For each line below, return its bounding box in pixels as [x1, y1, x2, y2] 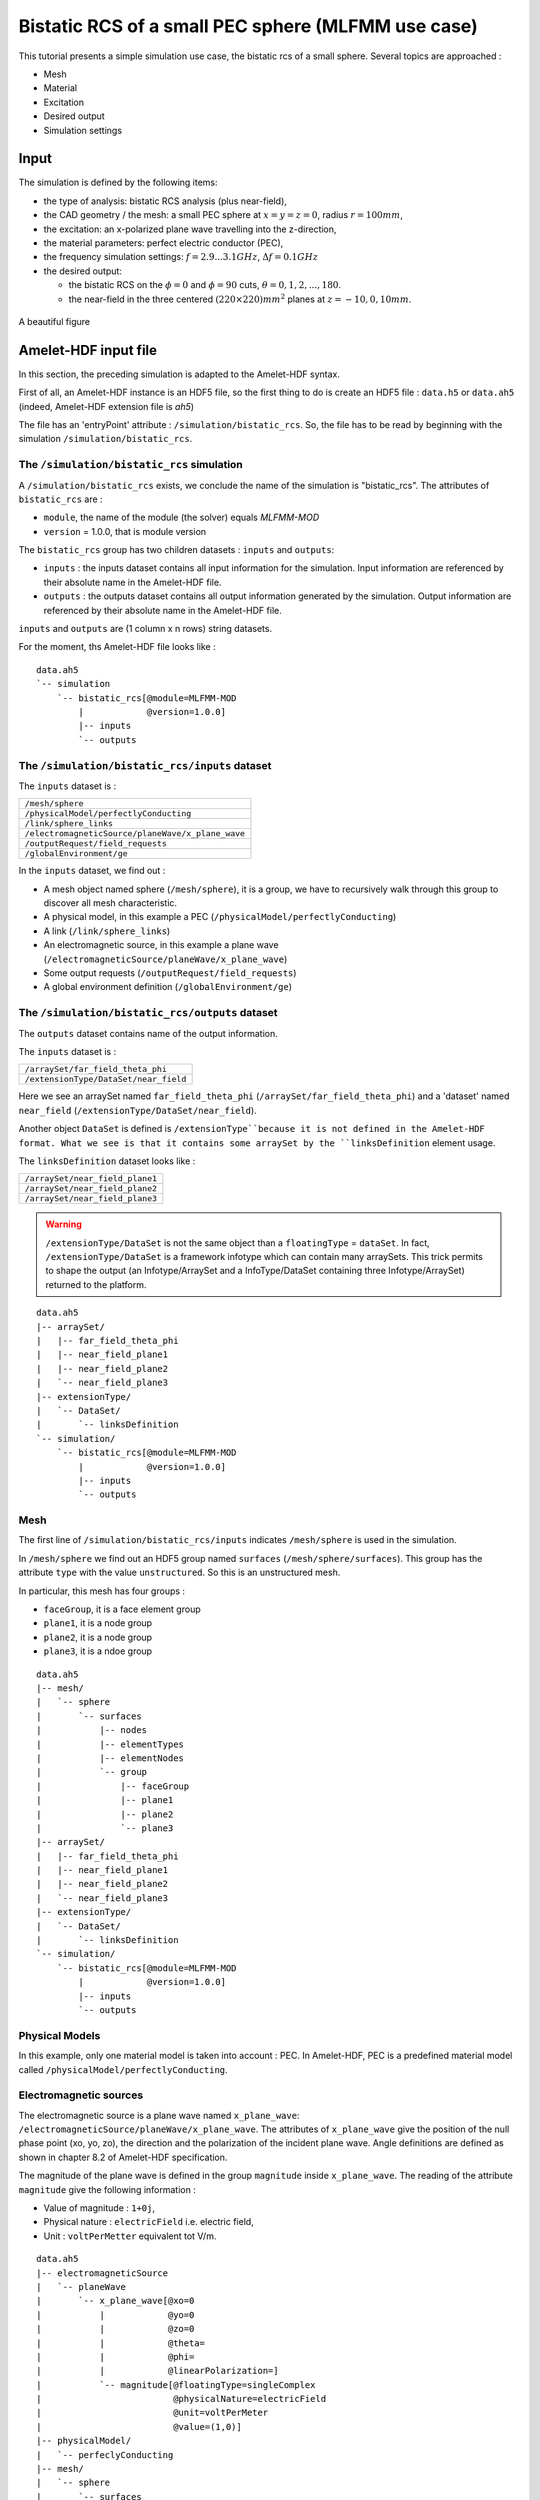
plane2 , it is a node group [43, 1631, 153, 1643]
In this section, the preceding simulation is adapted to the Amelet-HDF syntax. [18, 368, 340, 380]
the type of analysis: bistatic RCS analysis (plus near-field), [43, 195, 287, 207]
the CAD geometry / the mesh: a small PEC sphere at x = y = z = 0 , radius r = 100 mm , [43, 209, 404, 221]
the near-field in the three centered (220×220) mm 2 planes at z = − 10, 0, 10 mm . [68, 291, 412, 305]
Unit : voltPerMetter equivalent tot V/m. [43, 2230, 217, 2242]
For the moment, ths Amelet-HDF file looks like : [18, 641, 216, 653]
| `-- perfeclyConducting [36, 2449, 174, 2460]
